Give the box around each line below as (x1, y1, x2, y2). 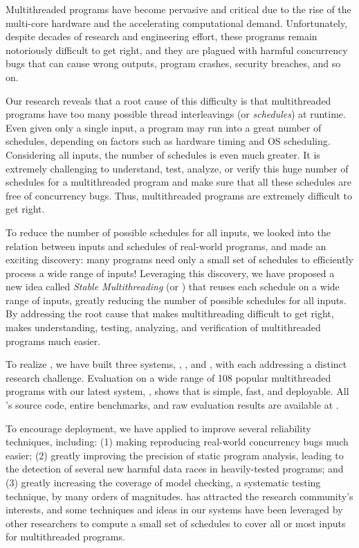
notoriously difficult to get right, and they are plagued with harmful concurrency (6, 42, 348, 57)
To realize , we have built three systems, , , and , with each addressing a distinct (6, 357, 347, 371)
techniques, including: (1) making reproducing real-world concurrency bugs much (6, 434, 349, 449)
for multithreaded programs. (6, 529, 125, 544)
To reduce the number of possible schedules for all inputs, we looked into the (6, 224, 331, 239)
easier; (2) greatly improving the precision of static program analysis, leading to (6, 448, 344, 462)
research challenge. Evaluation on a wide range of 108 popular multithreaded (6, 370, 331, 385)
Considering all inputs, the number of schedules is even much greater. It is (6, 147, 320, 161)
